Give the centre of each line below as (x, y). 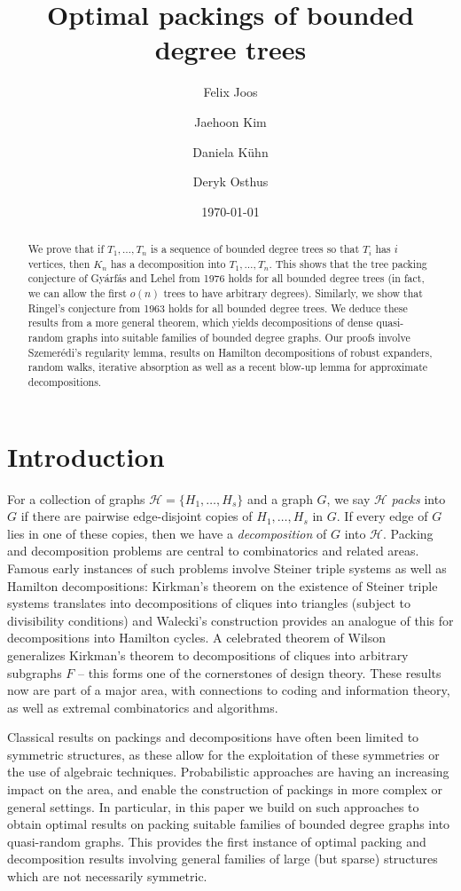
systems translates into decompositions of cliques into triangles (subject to (209, 603)
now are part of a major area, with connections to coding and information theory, (229, 690)
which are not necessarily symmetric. (107, 876)
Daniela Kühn (230, 151)
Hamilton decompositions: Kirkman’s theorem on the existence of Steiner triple (223, 585)
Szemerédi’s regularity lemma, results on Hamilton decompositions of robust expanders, (230, 352)
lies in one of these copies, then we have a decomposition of (167, 533)
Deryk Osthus (230, 181)
